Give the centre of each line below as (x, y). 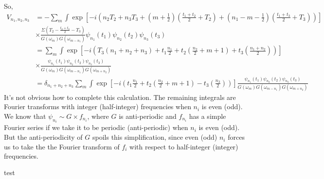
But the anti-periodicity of (43, 137)
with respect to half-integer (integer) (184, 146)
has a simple (207, 116)
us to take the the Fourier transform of (62, 146)
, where (98, 116)
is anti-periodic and (148, 116)
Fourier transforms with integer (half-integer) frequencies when (98, 106)
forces (236, 137)
